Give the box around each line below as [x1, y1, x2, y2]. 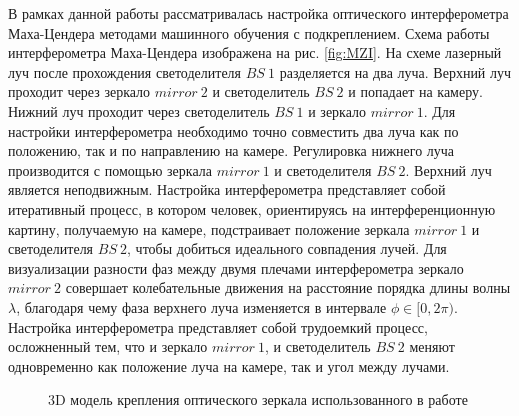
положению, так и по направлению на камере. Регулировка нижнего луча [8, 140, 455, 161]
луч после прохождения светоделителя [8, 61, 242, 82]
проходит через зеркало [8, 81, 151, 102]
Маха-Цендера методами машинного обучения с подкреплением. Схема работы [8, 22, 490, 43]
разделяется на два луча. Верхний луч [279, 61, 512, 82]
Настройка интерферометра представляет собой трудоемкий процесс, [8, 316, 428, 337]
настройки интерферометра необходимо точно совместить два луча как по [8, 120, 459, 141]
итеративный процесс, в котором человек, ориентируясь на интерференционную [8, 198, 496, 219]
